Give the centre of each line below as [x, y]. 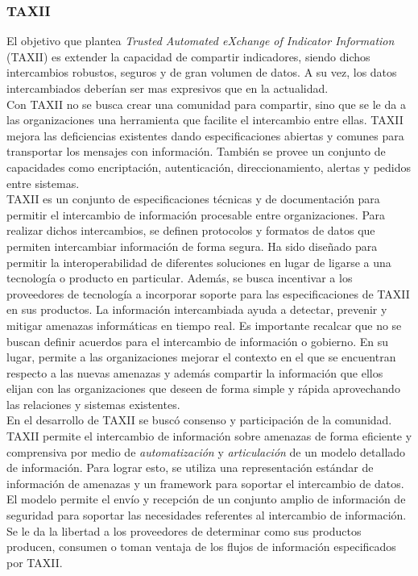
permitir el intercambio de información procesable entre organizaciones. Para [196, 214]
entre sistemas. [43, 183]
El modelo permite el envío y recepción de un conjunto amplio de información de [206, 499]
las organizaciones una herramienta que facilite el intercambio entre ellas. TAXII [205, 120]
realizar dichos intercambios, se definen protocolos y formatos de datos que [191, 230]
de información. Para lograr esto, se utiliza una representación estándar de [190, 467]
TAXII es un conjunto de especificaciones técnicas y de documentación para [193, 199]
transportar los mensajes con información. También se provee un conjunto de [196, 151]
